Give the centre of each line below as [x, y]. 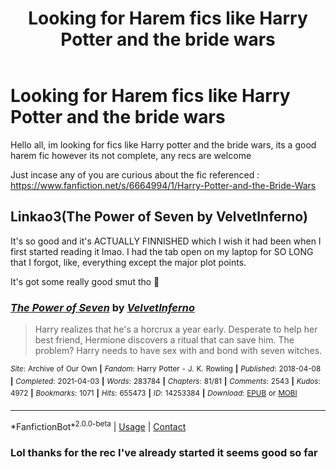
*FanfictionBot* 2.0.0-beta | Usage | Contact [98, 425]
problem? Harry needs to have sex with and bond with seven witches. [178, 351]
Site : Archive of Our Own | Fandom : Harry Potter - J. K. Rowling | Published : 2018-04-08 [166, 369]
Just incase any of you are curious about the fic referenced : [135, 174]
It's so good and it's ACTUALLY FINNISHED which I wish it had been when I [166, 241]
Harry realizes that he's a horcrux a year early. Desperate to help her [176, 329]
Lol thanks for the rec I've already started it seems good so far [164, 452]
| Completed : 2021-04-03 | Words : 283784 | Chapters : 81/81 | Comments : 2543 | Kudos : [165, 381]
